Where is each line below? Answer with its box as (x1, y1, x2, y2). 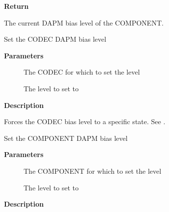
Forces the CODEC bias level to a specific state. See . (4, 116, 166, 127)
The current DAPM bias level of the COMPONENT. (4, 17, 164, 27)
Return (4, 1, 29, 11)
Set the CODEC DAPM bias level (4, 34, 107, 44)
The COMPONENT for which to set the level (24, 165, 162, 176)
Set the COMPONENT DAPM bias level (4, 132, 128, 143)
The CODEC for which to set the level (24, 67, 140, 77)
